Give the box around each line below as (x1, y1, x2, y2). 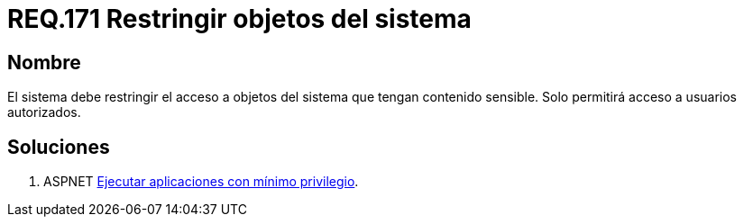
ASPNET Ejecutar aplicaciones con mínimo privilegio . (43, 174, 359, 190)
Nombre (7, 50, 81, 74)
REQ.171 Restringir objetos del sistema (7, 4, 472, 34)
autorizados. (7, 104, 81, 121)
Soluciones (7, 135, 110, 158)
